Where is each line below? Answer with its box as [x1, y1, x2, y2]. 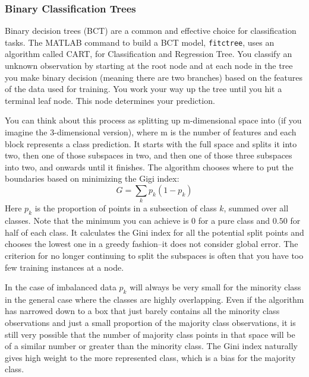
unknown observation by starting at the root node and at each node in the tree [5, 59, 293, 72]
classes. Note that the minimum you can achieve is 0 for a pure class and [5, 214, 270, 227]
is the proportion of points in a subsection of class [34, 202, 217, 214]
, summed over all [223, 202, 289, 214]
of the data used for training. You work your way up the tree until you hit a [5, 83, 282, 95]
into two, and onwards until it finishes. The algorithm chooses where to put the [5, 160, 294, 173]
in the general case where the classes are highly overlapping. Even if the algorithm [5, 293, 304, 305]
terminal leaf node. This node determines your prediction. [5, 94, 215, 106]
